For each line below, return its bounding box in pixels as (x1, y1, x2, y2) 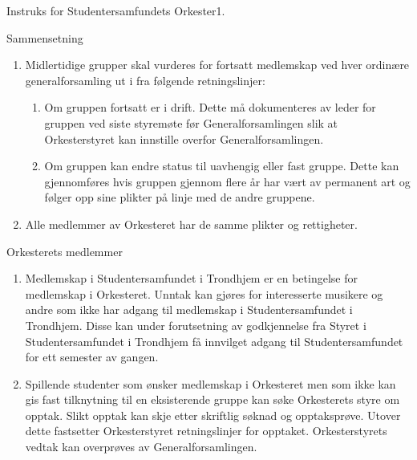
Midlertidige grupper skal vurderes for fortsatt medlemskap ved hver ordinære (25, 56, 410, 73)
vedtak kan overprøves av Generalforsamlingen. (25, 438, 257, 455)
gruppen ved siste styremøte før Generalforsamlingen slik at (44, 114, 338, 131)
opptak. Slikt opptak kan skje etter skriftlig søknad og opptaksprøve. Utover (25, 406, 401, 423)
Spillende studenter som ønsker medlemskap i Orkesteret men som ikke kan (25, 375, 396, 392)
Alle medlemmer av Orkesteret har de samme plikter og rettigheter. (25, 215, 358, 232)
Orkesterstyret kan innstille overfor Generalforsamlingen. (44, 130, 324, 147)
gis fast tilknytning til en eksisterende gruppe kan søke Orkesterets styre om (25, 391, 400, 408)
